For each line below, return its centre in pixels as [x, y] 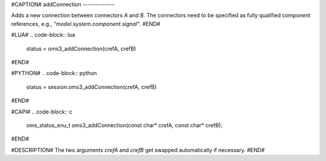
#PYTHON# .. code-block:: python [54, 73]
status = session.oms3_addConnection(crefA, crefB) [91, 87]
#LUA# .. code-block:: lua [43, 35]
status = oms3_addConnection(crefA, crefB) [81, 49]
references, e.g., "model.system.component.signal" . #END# [86, 23]
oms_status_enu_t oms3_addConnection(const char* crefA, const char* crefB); [124, 125]
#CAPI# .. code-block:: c [42, 112]
